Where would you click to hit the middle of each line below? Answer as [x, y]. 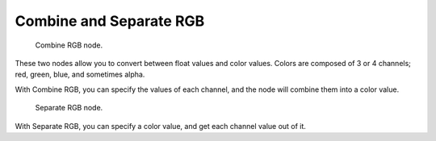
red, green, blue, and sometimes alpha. [80, 75]
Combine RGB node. [69, 45]
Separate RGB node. [69, 108]
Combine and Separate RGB [110, 21]
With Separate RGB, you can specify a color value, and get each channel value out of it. [161, 126]
